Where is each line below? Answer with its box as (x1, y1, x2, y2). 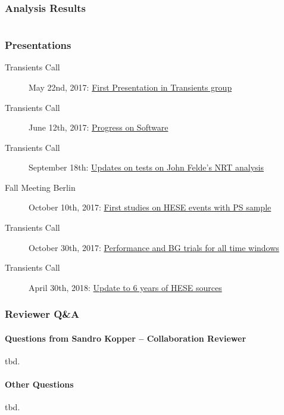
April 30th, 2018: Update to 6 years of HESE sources (29, 281, 222, 293)
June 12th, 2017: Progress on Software (29, 121, 168, 134)
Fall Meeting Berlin (5, 181, 76, 193)
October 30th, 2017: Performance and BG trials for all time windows (29, 241, 279, 253)
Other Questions (5, 378, 74, 391)
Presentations (5, 38, 71, 52)
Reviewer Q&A (5, 306, 80, 321)
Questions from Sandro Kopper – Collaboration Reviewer (5, 332, 246, 344)
